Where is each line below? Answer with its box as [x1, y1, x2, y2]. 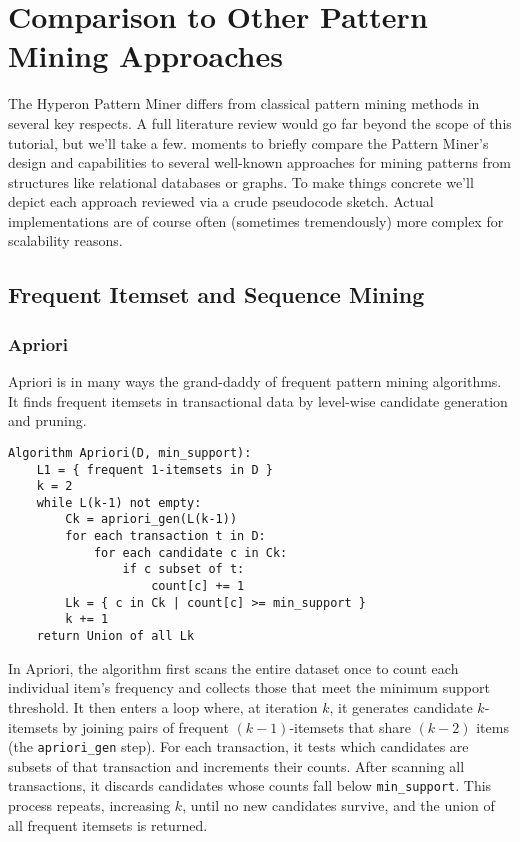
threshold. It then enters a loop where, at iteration [8, 696, 318, 717]
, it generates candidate [329, 696, 473, 717]
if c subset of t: [122, 562, 245, 577]
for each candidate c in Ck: [93, 545, 288, 560]
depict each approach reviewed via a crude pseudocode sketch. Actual [8, 191, 434, 212]
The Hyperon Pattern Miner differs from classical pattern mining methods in [8, 93, 480, 114]
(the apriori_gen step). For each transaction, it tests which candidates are [8, 736, 469, 757]
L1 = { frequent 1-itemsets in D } [36, 462, 273, 477]
